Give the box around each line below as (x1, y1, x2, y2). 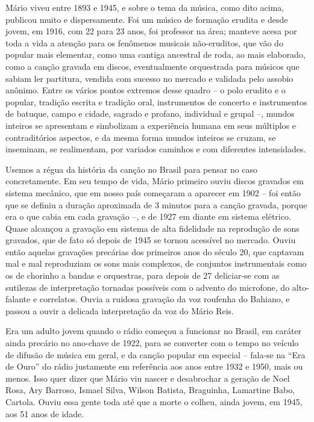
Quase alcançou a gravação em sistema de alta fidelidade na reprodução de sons (5, 222, 300, 234)
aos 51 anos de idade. (5, 407, 84, 420)
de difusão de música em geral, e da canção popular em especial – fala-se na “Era (5, 348, 306, 361)
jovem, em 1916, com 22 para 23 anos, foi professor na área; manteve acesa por (5, 25, 297, 37)
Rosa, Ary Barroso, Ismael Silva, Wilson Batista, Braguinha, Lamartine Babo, (5, 383, 295, 396)
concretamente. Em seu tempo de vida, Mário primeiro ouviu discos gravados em (5, 175, 304, 187)
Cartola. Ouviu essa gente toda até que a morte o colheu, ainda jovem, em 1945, (5, 396, 303, 408)
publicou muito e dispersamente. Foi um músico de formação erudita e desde (5, 13, 288, 25)
